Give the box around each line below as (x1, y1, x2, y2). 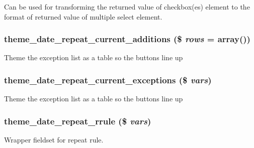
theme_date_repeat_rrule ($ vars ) (4, 114, 151, 127)
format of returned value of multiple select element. (4, 11, 162, 22)
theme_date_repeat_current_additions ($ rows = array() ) (4, 33, 250, 45)
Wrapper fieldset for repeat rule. (4, 134, 104, 145)
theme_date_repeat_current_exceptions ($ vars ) (4, 73, 212, 86)
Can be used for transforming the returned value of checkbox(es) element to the (4, 2, 250, 12)
